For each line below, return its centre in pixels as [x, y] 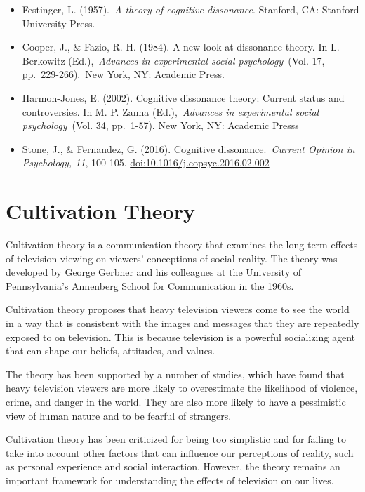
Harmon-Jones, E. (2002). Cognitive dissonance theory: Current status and [183, 97]
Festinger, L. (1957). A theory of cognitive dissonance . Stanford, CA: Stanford [191, 9]
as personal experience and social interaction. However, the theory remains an [173, 466]
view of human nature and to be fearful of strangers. [119, 415]
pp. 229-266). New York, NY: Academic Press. [123, 74]
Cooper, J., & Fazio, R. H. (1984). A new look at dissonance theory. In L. [181, 47]
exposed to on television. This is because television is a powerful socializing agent [181, 337]
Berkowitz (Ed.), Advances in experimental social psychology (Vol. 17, [173, 60]
